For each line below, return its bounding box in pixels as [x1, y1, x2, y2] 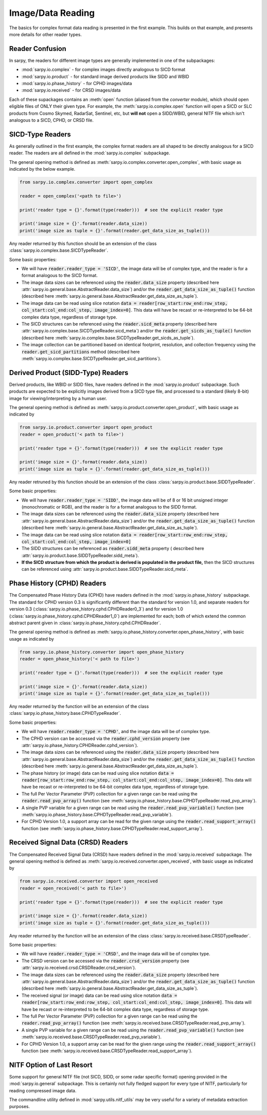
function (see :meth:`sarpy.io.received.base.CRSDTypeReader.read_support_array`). [21, 1048, 193, 1054]
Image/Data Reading [9, 7, 95, 18]
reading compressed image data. [9, 1087, 77, 1093]
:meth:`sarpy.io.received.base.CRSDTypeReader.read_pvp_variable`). [21, 1034, 162, 1040]
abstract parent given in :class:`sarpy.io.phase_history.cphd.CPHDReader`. [9, 620, 161, 626]
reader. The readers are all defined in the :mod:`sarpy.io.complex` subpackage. [9, 150, 171, 156]
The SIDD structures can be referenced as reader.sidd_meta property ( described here [21, 546, 205, 552]
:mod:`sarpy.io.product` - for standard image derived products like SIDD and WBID [21, 73, 189, 79]
